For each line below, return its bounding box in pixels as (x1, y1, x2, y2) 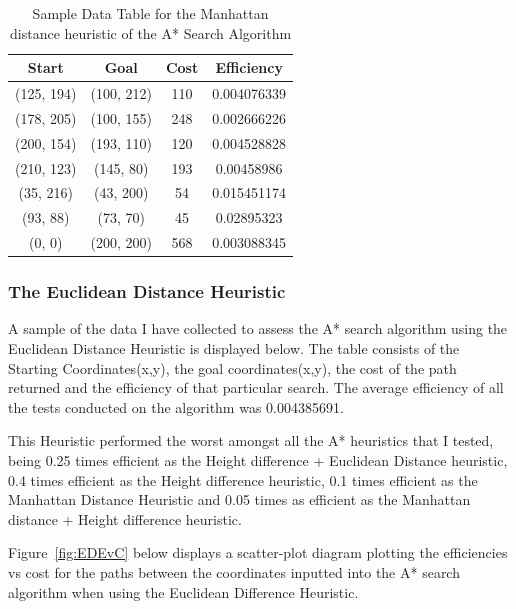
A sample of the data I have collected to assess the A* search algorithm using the (8, 318, 508, 339)
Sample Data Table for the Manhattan (32, 3, 269, 23)
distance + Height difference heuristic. (8, 508, 242, 529)
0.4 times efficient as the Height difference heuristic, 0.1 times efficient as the (8, 469, 478, 490)
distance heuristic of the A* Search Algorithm (10, 22, 292, 43)
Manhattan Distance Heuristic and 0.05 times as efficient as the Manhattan (8, 489, 471, 510)
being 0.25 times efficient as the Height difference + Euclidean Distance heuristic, (8, 449, 508, 470)
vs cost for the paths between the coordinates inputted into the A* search (8, 561, 460, 582)
